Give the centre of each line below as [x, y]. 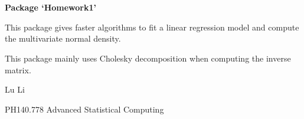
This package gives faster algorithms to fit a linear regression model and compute [152, 27]
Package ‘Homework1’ [50, 7]
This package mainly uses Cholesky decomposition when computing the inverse [148, 58]
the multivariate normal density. [63, 38]
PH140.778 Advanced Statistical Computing [84, 109]
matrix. [18, 69]
